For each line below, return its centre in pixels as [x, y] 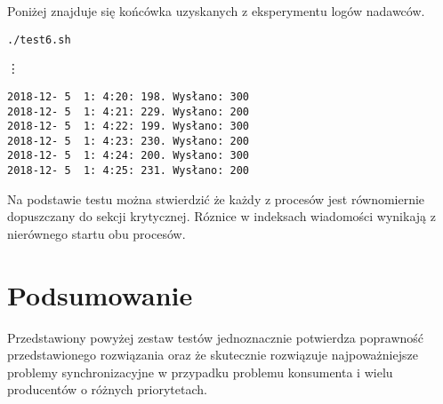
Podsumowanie [100, 294]
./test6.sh [39, 40]
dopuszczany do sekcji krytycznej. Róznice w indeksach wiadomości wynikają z [221, 216]
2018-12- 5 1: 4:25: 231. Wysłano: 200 [129, 171]
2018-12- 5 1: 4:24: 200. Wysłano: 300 [129, 156]
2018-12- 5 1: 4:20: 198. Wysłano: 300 [129, 96]
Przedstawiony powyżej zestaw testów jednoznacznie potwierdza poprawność [216, 337]
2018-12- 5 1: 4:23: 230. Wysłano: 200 [129, 141]
